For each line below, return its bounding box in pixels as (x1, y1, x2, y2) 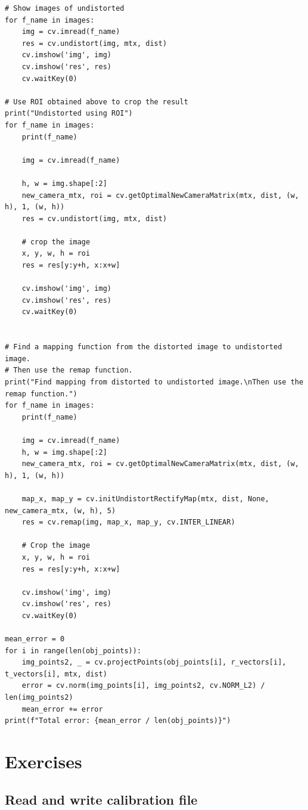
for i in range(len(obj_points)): (5, 646, 142, 655)
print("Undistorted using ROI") (5, 109, 133, 118)
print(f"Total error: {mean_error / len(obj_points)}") (5, 716, 231, 725)
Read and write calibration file (5, 790, 198, 808)
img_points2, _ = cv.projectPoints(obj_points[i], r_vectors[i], (21, 658, 287, 667)
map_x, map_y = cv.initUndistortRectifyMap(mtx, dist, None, (21, 494, 269, 503)
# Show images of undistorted (5, 4, 125, 13)
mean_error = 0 (5, 635, 65, 644)
